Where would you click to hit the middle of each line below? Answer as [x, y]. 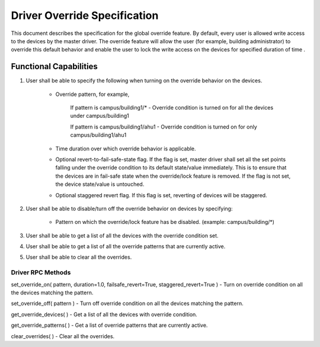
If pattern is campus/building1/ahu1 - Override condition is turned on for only [164, 127]
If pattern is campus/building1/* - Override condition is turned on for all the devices [172, 108]
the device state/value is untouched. [100, 184]
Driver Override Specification [85, 15]
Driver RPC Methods [41, 272]
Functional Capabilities [54, 67]
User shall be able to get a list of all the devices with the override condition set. [122, 235]
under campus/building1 [100, 116]
